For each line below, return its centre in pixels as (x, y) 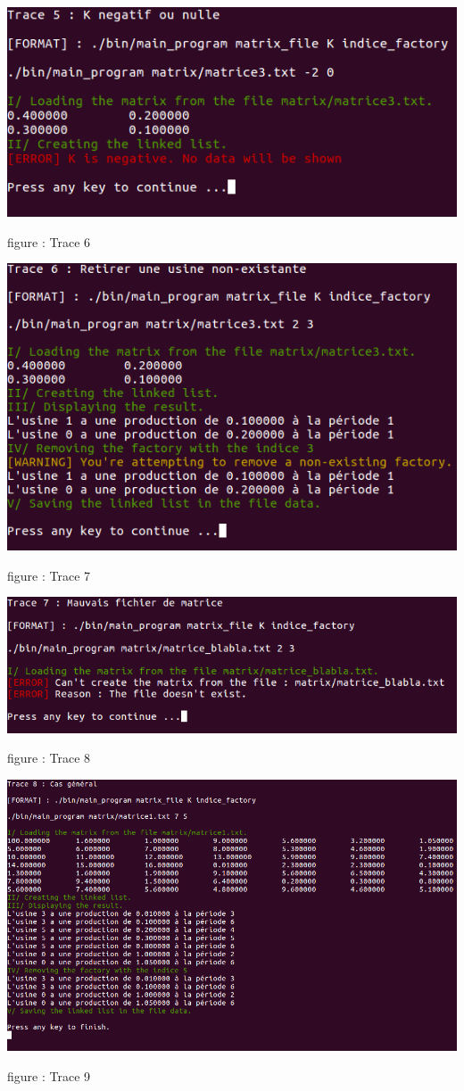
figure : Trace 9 (49, 1075)
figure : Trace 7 (49, 575)
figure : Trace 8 (49, 758)
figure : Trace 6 (49, 241)
